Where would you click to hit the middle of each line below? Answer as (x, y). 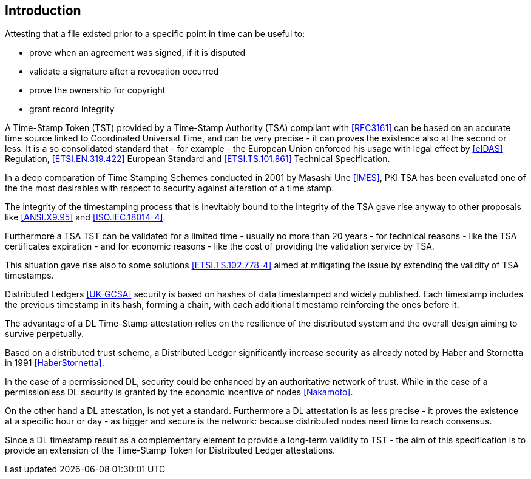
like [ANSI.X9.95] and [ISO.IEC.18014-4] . (85, 217)
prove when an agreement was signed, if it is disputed (137, 53)
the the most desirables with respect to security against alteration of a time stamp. (170, 188)
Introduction (43, 11)
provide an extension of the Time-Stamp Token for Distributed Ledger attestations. (170, 450)
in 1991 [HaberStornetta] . (55, 363)
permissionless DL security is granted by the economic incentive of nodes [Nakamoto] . (179, 392)
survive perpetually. (44, 334)
